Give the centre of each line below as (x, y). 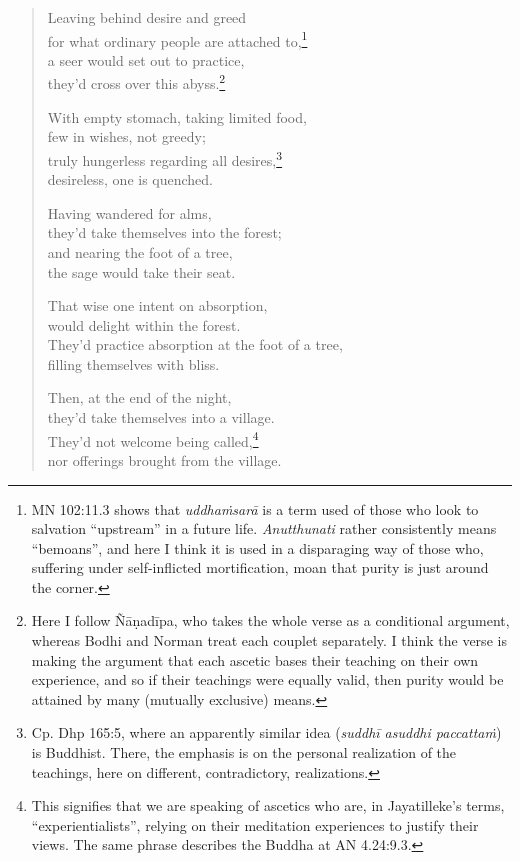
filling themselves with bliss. (133, 363)
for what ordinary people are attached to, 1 (177, 39)
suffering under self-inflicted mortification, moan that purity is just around (260, 567)
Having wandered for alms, (129, 212)
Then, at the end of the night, (139, 397)
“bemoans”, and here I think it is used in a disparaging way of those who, (257, 547)
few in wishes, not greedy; (126, 136)
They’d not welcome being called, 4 (153, 439)
